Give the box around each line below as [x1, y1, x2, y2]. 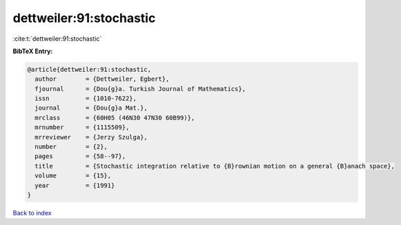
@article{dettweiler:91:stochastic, [27, 66, 152, 73]
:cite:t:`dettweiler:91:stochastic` [12, 35, 102, 43]
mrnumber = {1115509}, [35, 124, 130, 131]
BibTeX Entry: [12, 47, 53, 55]
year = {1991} [35, 182, 115, 189]
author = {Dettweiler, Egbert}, [35, 75, 170, 83]
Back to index [12, 208, 52, 217]
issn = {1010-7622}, [35, 95, 137, 103]
